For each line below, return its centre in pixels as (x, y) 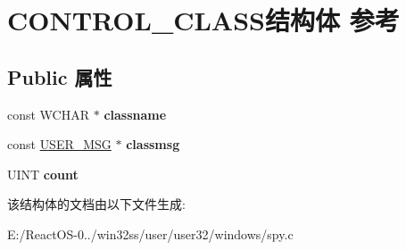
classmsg (153, 144)
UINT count (43, 174)
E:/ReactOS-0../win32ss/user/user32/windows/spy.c (150, 233)
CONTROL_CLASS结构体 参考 (203, 20)
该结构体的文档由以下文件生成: (96, 204)
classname (135, 114)
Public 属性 (60, 76)
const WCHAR (49, 114)
